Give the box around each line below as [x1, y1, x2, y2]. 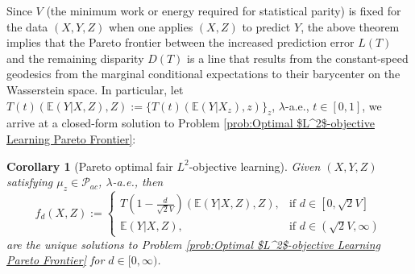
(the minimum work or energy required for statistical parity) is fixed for [46, 2, 401, 19]
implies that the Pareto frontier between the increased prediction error [6, 34, 355, 51]
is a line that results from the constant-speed [187, 49, 409, 66]
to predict [242, 18, 291, 35]
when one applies [108, 18, 193, 35]
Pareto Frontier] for [6, 251, 105, 268]
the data [6, 18, 48, 35]
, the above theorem [301, 18, 400, 35]
